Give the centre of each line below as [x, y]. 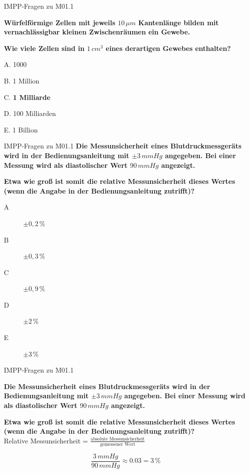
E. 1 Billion [21, 129]
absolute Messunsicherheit [118, 439]
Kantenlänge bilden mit [179, 22]
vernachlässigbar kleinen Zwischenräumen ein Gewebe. [97, 32]
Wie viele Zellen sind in [44, 48]
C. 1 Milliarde [27, 97]
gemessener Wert [117, 444]
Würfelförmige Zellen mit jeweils [60, 22]
